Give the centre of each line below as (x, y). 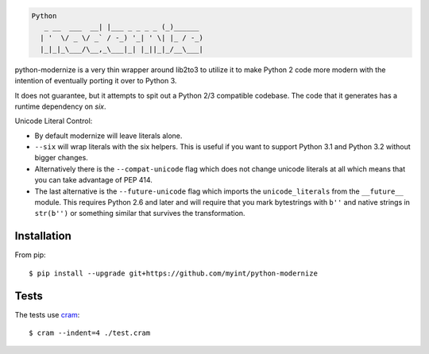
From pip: (31, 255)
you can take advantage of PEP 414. (93, 180)
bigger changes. (62, 158)
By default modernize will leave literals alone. (108, 136)
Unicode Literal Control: (54, 121)
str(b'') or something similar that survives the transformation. (140, 214)
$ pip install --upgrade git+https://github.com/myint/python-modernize (173, 273)
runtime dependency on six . (60, 106)
